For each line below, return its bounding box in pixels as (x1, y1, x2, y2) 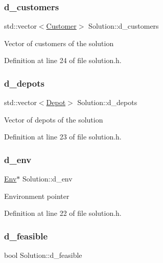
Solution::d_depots (77, 97, 137, 108)
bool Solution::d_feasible (4, 250, 82, 260)
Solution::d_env (22, 173, 73, 184)
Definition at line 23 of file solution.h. (4, 131, 122, 142)
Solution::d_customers (88, 21, 159, 31)
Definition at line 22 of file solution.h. (4, 208, 122, 218)
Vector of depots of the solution (4, 114, 103, 125)
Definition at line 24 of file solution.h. (4, 55, 122, 66)
